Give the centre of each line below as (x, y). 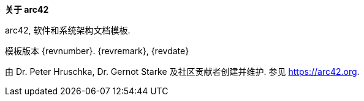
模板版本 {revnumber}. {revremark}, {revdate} (97, 51)
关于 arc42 (27, 9)
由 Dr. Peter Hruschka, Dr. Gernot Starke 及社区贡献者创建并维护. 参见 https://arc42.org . (182, 71)
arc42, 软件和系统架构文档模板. (68, 30)
